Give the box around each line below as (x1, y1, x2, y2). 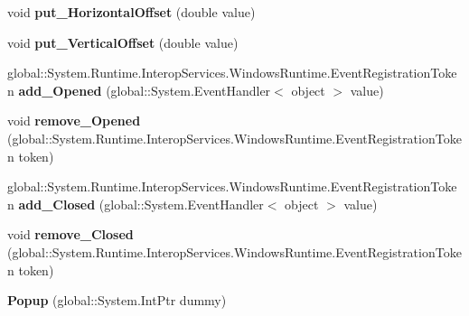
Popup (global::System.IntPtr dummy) (7, 291, 227, 310)
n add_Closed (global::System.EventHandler (7, 194, 264, 213)
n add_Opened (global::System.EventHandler (7, 80, 271, 99)
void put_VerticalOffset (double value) (7, 33, 239, 51)
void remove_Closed (7, 225, 134, 244)
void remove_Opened (7, 111, 141, 130)
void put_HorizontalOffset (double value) (7, 3, 256, 21)
